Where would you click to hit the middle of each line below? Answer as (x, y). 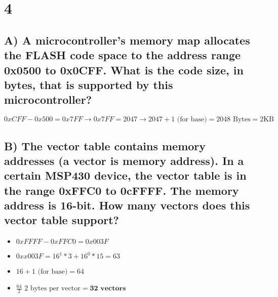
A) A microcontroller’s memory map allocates (127, 40)
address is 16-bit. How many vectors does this (127, 205)
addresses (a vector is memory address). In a (124, 160)
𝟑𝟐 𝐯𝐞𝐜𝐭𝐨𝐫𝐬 (108, 289)
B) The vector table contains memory (105, 145)
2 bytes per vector (52, 289)
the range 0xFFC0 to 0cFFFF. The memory (122, 190)
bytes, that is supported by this (89, 84)
